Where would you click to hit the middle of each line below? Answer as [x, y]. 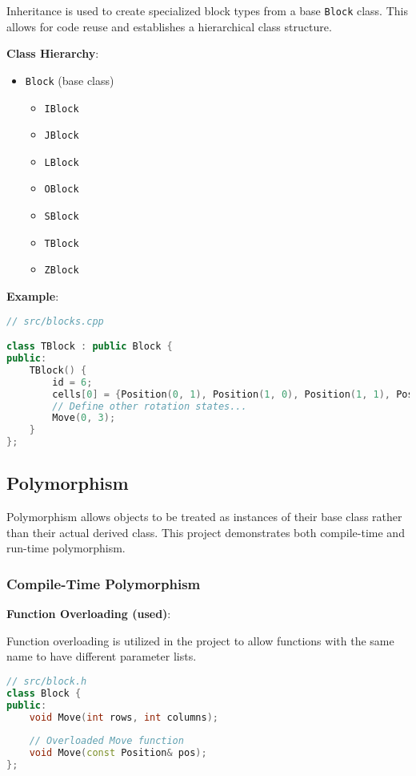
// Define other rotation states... [150, 406]
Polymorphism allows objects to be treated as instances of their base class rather [204, 517]
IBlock [62, 109]
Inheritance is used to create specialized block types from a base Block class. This [207, 10]
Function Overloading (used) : [89, 614]
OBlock [62, 190]
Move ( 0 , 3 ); [84, 418]
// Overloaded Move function [106, 741]
